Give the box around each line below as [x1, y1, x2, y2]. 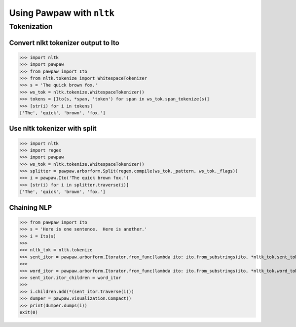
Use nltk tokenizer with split [9, 124, 97, 133]
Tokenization [9, 22, 53, 31]
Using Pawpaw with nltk [9, 7, 115, 18]
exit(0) [19, 309, 38, 315]
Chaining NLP [9, 203, 52, 212]
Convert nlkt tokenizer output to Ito [9, 39, 119, 47]
